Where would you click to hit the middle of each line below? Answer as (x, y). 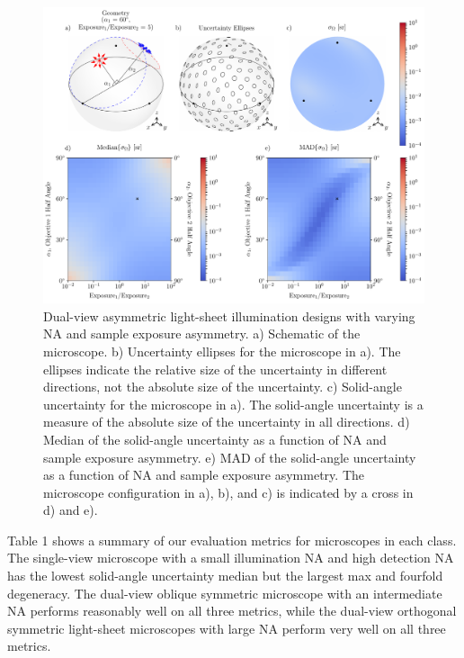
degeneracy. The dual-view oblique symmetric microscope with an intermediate (225, 593)
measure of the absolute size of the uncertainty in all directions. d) (227, 422)
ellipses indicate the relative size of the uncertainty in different (215, 369)
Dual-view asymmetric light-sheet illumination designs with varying (229, 315)
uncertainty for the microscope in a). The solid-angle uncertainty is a (233, 404)
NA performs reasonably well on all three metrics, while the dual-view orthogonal (232, 611)
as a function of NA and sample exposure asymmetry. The (204, 475)
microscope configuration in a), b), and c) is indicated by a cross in (228, 492)
